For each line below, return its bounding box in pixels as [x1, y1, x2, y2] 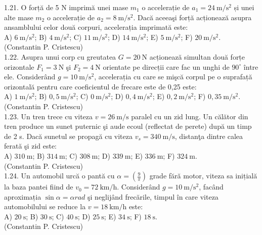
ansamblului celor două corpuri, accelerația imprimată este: [4, 22, 188, 32]
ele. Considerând [4, 71, 56, 82]
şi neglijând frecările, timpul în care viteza [88, 191, 219, 202]
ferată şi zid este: [4, 140, 57, 151]
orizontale [4, 61, 34, 72]
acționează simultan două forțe [149, 51, 245, 62]
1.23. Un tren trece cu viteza [4, 111, 93, 121]
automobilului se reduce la [4, 201, 86, 212]
